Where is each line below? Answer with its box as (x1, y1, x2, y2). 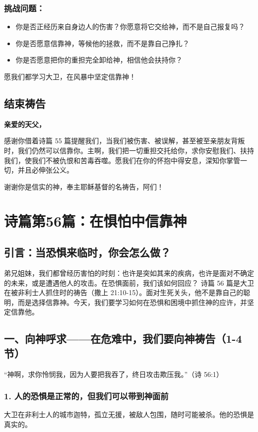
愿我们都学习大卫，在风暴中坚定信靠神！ (4, 71, 136, 81)
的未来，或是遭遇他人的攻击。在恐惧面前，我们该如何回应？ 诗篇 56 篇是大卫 (4, 277, 254, 288)
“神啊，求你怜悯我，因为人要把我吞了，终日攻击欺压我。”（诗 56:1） (4, 369, 223, 379)
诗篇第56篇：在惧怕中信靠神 (4, 210, 187, 231)
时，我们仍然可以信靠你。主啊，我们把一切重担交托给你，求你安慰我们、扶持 (4, 145, 254, 155)
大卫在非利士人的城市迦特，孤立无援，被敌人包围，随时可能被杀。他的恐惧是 (4, 409, 254, 420)
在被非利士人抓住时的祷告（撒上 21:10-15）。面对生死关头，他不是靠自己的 (4, 287, 244, 298)
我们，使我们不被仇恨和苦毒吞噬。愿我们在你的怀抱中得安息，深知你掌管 (4, 155, 240, 165)
